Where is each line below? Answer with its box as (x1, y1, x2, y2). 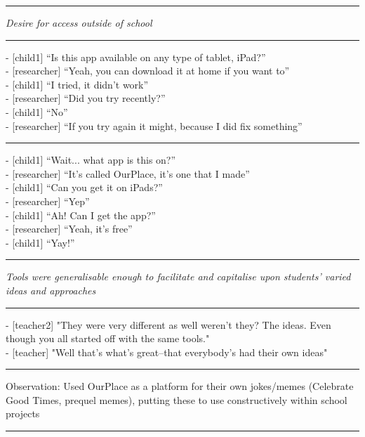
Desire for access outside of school (6, 15, 152, 30)
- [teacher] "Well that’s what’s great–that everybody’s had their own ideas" (6, 344, 328, 359)
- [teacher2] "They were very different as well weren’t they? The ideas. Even (6, 317, 331, 332)
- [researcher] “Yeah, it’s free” (6, 221, 133, 236)
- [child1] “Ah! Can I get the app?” (6, 207, 156, 222)
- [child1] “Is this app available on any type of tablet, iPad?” (6, 49, 266, 64)
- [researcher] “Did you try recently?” (6, 91, 166, 105)
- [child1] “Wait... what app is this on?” (6, 152, 176, 167)
